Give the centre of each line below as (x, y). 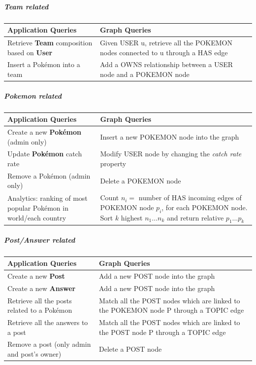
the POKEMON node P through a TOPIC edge (172, 310)
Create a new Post (36, 275)
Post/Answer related (40, 239)
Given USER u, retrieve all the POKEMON (166, 42)
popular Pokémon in (38, 208)
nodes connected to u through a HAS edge (164, 52)
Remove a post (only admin (49, 344)
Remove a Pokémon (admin (49, 175)
